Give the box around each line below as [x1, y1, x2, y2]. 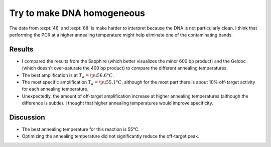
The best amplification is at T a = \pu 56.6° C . [22, 72, 114, 79]
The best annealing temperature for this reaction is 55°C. [22, 126, 140, 132]
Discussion [9, 113, 45, 121]
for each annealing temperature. [22, 86, 89, 92]
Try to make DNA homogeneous [9, 7, 146, 18]
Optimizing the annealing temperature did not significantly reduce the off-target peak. [22, 133, 199, 139]
